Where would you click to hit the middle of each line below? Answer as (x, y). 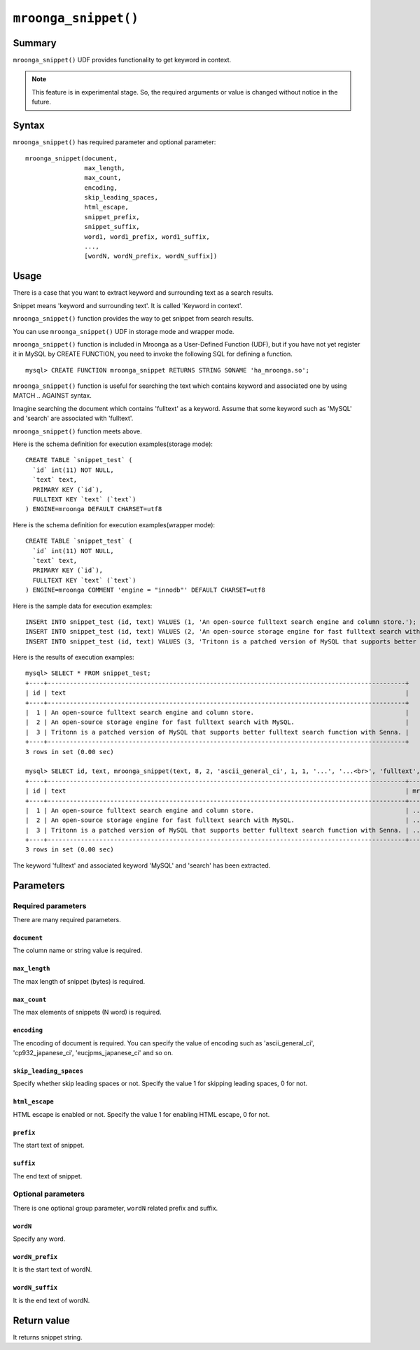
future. (42, 102)
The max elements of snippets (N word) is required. (87, 1012)
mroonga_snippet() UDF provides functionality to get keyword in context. (122, 60)
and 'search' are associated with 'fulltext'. (73, 418)
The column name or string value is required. (78, 951)
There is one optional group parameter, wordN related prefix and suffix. (115, 1208)
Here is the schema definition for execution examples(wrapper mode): (114, 524)
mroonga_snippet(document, (72, 158)
